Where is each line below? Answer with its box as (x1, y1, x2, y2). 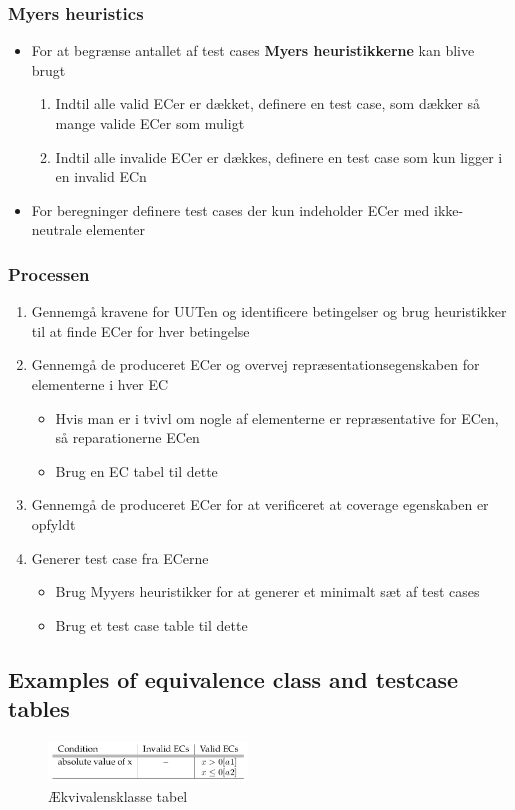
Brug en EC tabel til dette (55, 460, 218, 481)
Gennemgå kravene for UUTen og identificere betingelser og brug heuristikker (31, 301, 507, 322)
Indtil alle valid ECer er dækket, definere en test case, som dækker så (55, 93, 481, 114)
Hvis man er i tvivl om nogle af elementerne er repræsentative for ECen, (55, 407, 499, 428)
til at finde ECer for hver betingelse (31, 320, 250, 341)
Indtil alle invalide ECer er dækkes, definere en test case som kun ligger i (55, 146, 503, 167)
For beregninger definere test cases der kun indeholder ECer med (31, 199, 430, 220)
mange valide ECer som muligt (55, 113, 245, 133)
